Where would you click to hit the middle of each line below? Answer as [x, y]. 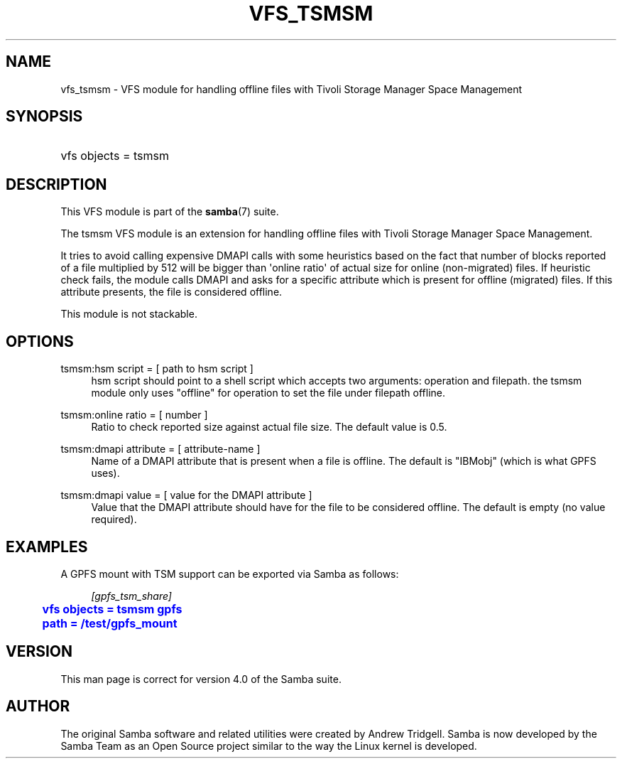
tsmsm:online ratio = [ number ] [134, 415]
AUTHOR [38, 706]
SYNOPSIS [44, 117]
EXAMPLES [47, 547]
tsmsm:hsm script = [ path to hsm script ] [157, 369]
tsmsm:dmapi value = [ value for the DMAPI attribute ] [186, 495]
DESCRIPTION [56, 184]
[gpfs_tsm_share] [131, 596]
